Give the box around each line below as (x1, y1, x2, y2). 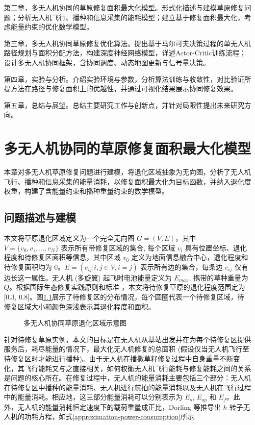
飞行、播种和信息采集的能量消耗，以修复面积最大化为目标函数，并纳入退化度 (4, 176, 251, 186)
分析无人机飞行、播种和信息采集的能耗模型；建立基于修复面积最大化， (17, 12, 244, 22)
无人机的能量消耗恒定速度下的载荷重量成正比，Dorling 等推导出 (17, 401, 221, 412)
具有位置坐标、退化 (185, 242, 247, 252)
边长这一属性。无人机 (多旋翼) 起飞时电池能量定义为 (4, 272, 172, 282)
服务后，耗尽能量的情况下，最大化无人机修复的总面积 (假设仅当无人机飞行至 (4, 344, 250, 354)
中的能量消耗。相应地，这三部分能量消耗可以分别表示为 (4, 392, 182, 402)
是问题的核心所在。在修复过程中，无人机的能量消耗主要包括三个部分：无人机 (4, 373, 251, 383)
